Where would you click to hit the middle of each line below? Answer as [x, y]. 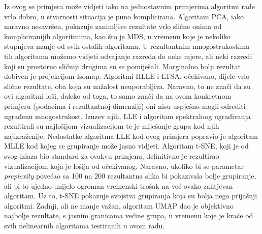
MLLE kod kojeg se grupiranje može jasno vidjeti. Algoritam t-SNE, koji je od [126, 146]
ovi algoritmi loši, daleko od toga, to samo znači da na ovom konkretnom [118, 96]
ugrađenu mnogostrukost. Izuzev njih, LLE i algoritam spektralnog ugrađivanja [127, 116]
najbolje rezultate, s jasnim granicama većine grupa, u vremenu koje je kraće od [129, 215]
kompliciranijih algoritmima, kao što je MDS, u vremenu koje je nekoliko [118, 36]
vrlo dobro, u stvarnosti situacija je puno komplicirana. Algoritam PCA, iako [124, 16]
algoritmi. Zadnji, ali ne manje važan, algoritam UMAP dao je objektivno [119, 205]
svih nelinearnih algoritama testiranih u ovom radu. [85, 226]
